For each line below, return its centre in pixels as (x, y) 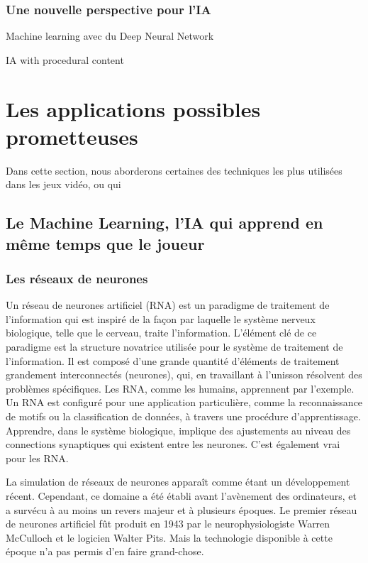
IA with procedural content (65, 59)
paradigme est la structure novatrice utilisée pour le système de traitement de (174, 347)
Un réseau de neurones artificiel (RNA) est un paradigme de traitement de (168, 305)
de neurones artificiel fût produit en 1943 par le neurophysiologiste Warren (168, 524)
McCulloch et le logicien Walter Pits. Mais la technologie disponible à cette (169, 537)
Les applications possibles (133, 108)
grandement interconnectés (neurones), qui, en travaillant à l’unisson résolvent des (184, 375)
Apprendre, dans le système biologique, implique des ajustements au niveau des (178, 430)
